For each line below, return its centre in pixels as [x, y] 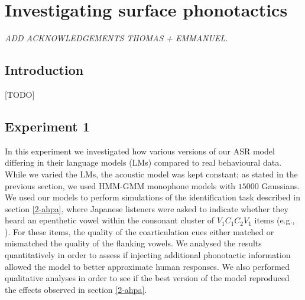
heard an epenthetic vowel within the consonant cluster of [110, 220]
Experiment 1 [47, 126]
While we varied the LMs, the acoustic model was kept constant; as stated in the [151, 174]
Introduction [44, 70]
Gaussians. [281, 185]
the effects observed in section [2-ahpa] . [76, 289]
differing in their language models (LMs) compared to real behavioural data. [143, 162]
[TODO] [20, 94]
